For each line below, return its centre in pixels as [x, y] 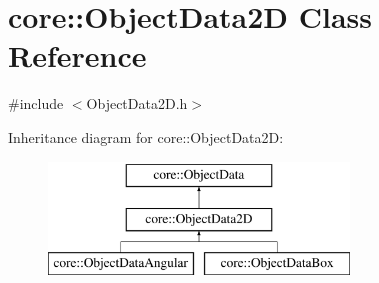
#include [36, 103]
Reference [77, 55]
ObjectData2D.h [137, 103]
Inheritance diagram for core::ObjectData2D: [146, 136]
